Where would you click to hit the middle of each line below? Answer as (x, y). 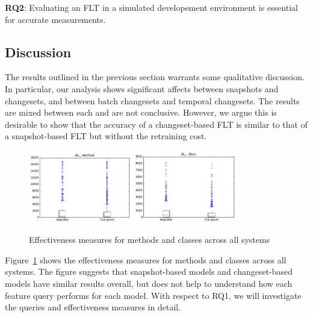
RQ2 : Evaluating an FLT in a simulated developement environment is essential (151, 7)
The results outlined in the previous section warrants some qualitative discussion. (155, 77)
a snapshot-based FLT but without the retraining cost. (106, 136)
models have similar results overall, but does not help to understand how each (149, 283)
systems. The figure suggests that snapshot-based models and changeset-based (149, 271)
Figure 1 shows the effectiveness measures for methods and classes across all (146, 259)
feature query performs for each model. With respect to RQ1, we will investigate (153, 295)
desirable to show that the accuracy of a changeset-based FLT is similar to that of (156, 124)
